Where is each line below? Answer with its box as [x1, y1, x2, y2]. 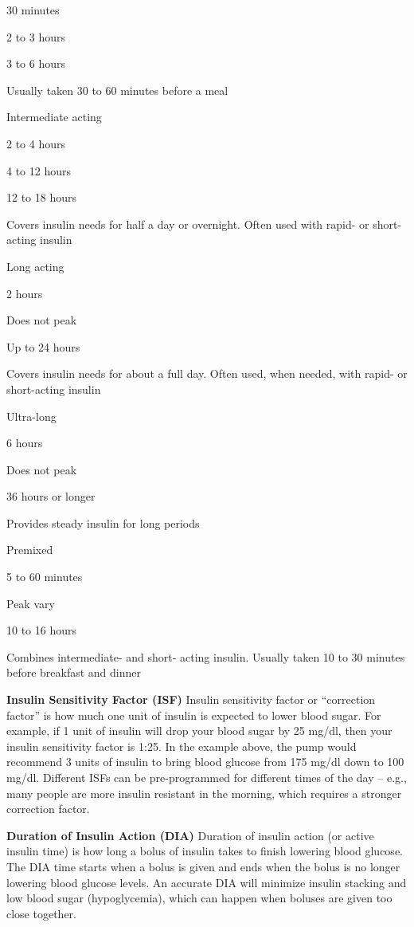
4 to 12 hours [6, 162, 72, 179]
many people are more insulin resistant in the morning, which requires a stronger [6, 784, 402, 801]
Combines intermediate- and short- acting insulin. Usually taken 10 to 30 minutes [6, 648, 405, 665]
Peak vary [6, 595, 55, 611]
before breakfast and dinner [6, 664, 142, 681]
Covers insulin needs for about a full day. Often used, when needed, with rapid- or [6, 365, 408, 382]
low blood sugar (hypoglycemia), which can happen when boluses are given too [6, 890, 393, 906]
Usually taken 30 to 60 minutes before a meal [6, 81, 228, 98]
